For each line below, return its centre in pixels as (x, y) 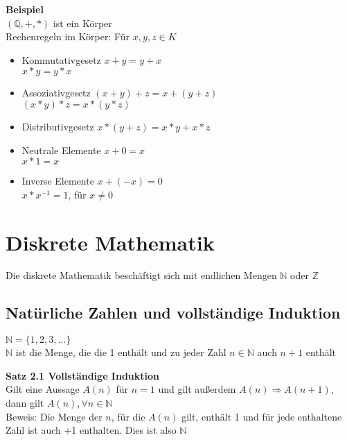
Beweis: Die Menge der (54, 416)
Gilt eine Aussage (43, 389)
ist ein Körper (82, 23)
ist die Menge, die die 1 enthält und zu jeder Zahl (121, 352)
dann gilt (25, 403)
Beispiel (25, 9)
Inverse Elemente (58, 181)
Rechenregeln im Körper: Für (68, 36)
